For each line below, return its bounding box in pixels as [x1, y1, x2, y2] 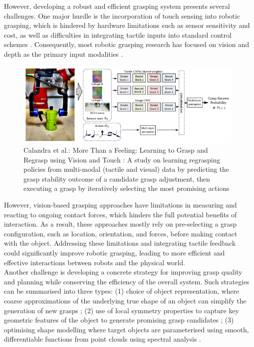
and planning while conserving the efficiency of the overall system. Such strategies [4, 276, 250, 286]
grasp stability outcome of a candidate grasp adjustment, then [23, 173, 210, 184]
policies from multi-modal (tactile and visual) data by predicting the [23, 164, 229, 174]
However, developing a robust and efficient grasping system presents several [4, 1, 230, 11]
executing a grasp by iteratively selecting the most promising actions [23, 183, 230, 193]
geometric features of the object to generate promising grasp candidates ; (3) [4, 315, 234, 325]
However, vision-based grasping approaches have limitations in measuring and [4, 200, 237, 209]
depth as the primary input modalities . [4, 48, 123, 59]
